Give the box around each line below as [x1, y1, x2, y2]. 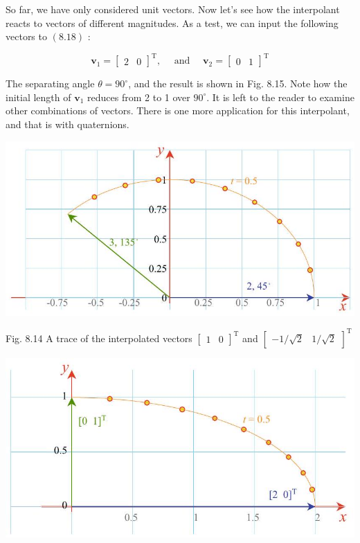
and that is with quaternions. [6, 117, 129, 132]
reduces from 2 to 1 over [87, 89, 190, 104]
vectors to [6, 29, 47, 44]
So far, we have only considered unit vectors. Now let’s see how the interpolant [6, 2, 340, 16]
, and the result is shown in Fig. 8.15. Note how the [128, 76, 348, 91]
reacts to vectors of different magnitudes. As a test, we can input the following [6, 15, 339, 30]
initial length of [6, 89, 71, 104]
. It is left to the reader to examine [206, 89, 354, 104]
